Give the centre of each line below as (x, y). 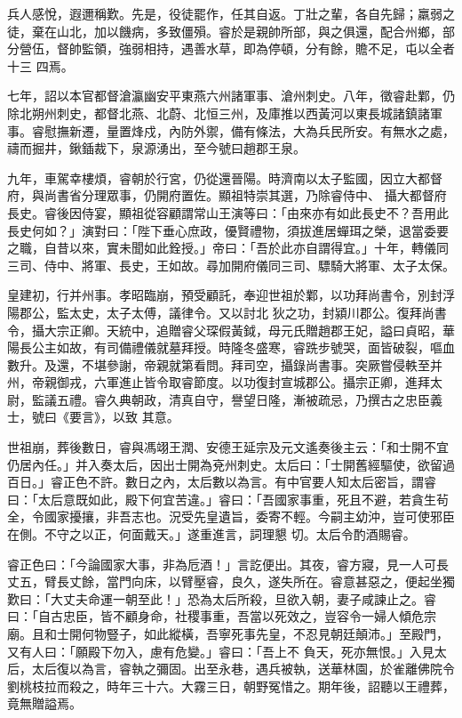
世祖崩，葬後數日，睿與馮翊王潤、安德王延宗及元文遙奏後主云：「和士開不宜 (228, 447)
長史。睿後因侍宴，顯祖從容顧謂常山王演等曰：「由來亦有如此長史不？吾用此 (228, 212)
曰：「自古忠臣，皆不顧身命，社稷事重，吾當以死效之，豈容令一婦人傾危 (215, 616)
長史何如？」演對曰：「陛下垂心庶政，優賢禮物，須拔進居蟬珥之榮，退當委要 (228, 230)
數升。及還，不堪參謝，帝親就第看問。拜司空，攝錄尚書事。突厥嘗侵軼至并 (225, 364)
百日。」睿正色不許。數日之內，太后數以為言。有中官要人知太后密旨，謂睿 (222, 482)
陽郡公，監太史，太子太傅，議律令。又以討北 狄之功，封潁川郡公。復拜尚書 (227, 312)
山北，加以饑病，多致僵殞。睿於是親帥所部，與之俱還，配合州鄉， (249, 31)
